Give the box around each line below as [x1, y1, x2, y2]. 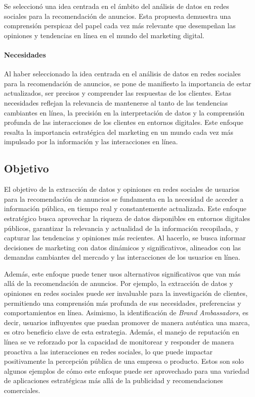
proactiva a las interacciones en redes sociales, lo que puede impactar [4, 346, 213, 356]
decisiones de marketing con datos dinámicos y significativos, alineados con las [4, 242, 241, 252]
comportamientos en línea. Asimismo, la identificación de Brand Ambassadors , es [4, 307, 249, 318]
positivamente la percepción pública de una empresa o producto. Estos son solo [4, 356, 244, 366]
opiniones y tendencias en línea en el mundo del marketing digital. [4, 30, 205, 40]
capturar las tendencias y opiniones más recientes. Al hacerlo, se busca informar [4, 232, 246, 243]
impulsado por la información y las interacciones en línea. [4, 136, 178, 147]
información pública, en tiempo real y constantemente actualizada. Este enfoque [4, 203, 247, 214]
